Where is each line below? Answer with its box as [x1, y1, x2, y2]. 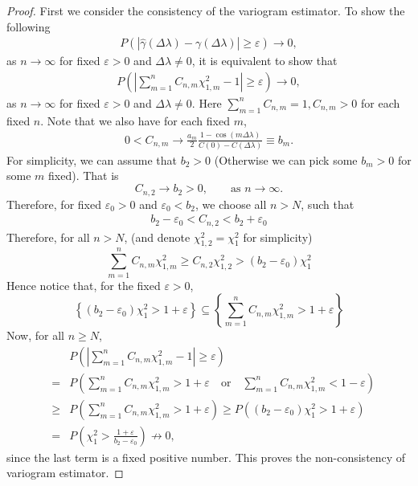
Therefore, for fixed [6, 195, 101, 212]
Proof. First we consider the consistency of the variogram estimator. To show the [6, 2, 405, 18]
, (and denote [124, 228, 191, 245]
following [6, 18, 51, 35]
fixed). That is [48, 167, 119, 184]
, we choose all [195, 195, 267, 212]
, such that [301, 195, 354, 212]
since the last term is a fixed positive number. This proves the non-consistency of [6, 448, 406, 465]
